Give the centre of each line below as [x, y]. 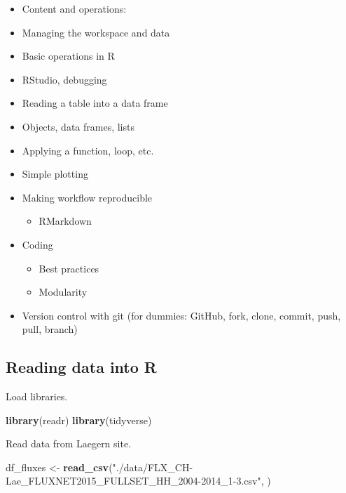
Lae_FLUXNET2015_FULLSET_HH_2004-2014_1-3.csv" [133, 481]
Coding [37, 244]
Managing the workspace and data [96, 32]
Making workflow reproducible [87, 197]
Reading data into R [81, 367]
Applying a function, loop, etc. [88, 150]
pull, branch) [50, 329]
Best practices [69, 268]
